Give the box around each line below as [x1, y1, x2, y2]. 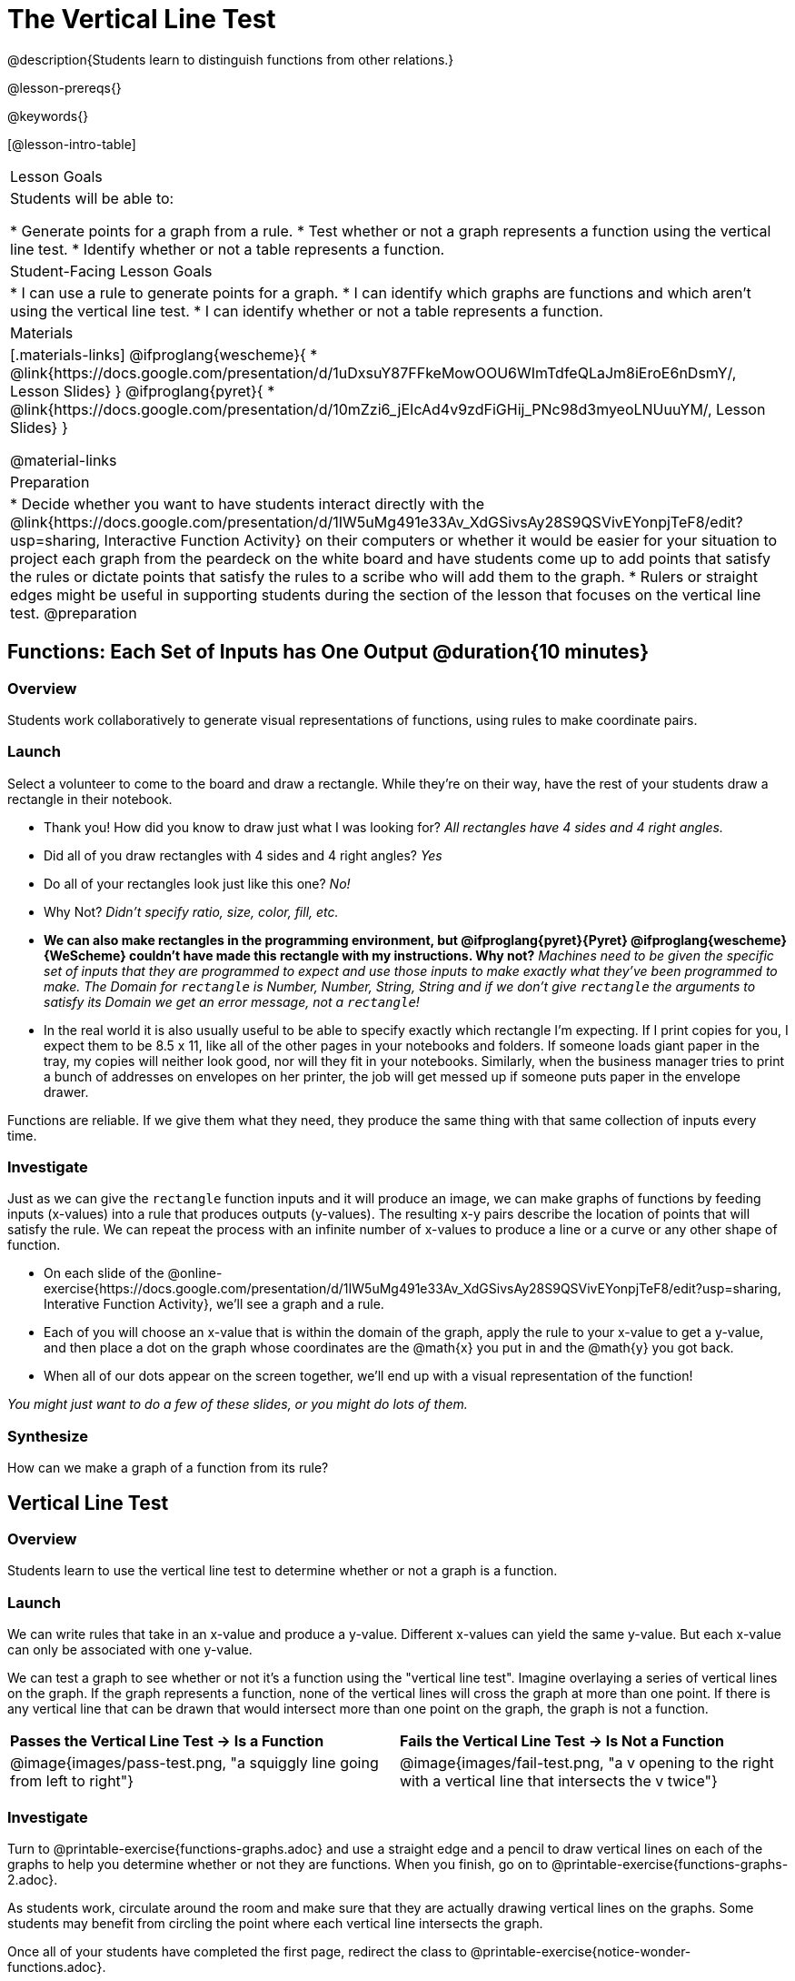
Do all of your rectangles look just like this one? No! [44, 875, 351, 891]
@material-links [10, 450, 117, 469]
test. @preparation [10, 603, 137, 622]
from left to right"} [10, 1772, 134, 1791]
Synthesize [7, 1426, 89, 1445]
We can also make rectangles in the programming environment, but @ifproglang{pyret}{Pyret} [44, 931, 628, 948]
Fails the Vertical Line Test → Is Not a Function [400, 1732, 724, 1751]
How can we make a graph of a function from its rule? [7, 1460, 329, 1476]
